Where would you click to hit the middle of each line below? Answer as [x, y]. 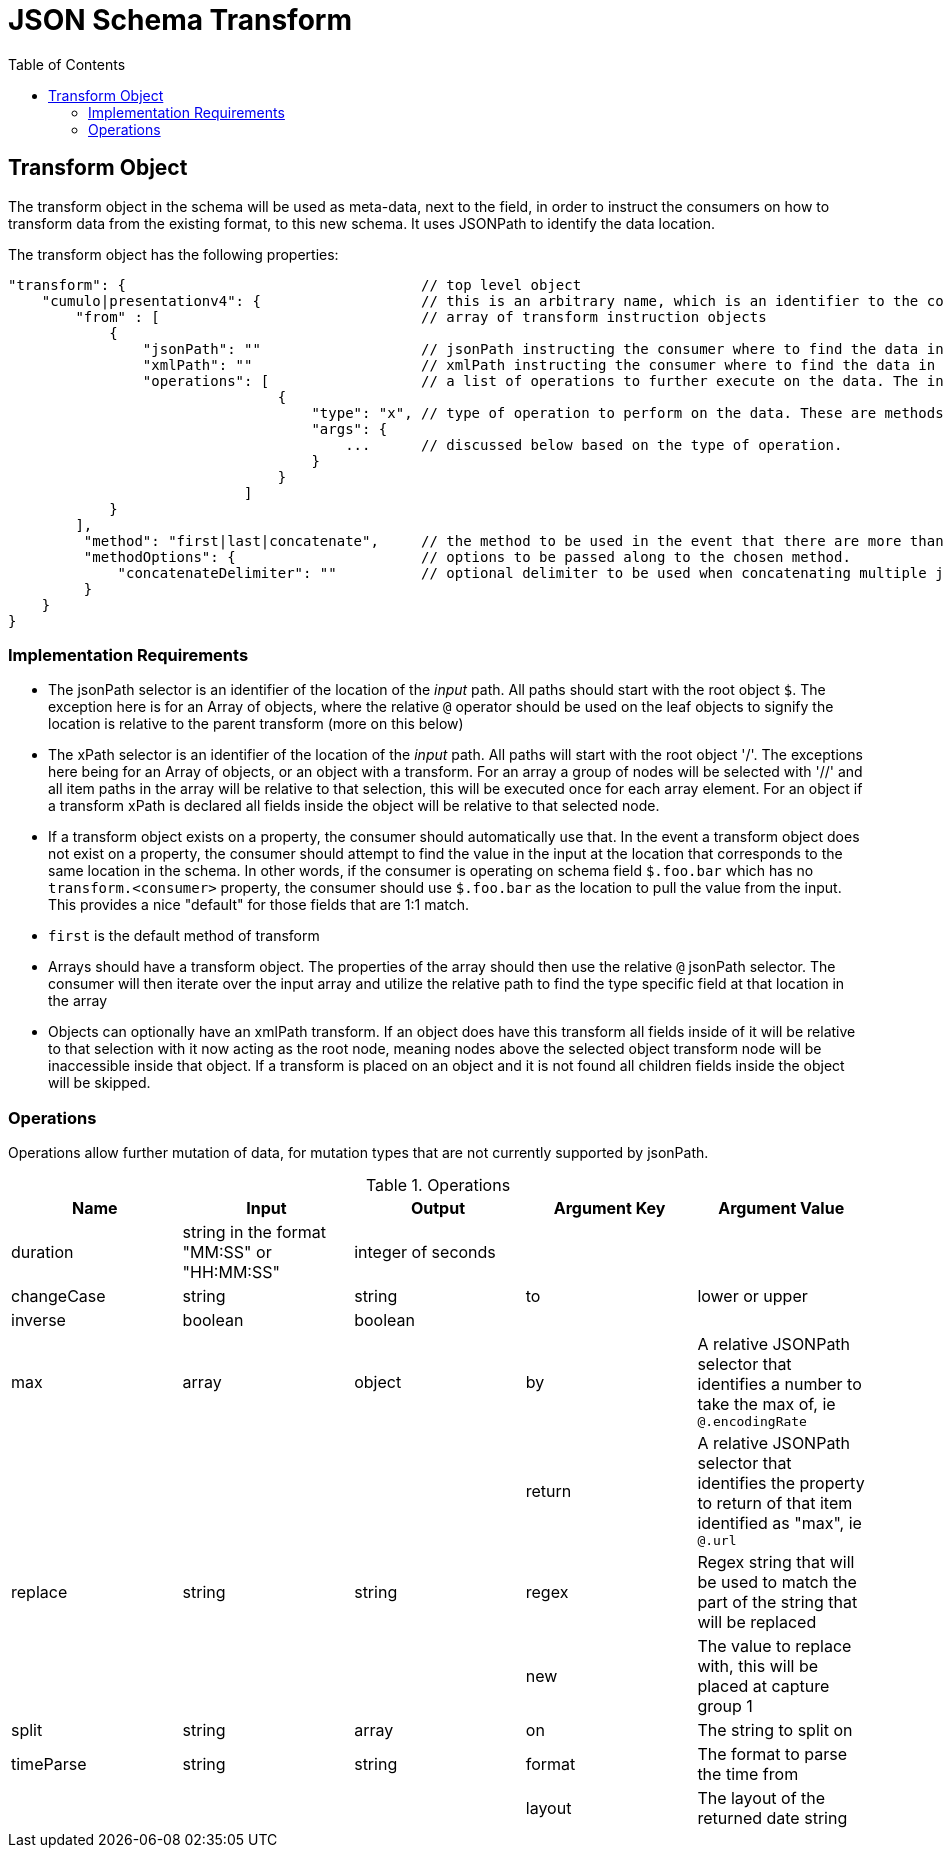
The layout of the [761, 1798]
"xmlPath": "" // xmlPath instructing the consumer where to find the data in [539, 364]
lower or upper [752, 1296]
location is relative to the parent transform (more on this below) [256, 724]
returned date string [772, 1818]
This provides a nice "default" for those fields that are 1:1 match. [259, 905]
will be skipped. [99, 1083]
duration [42, 1252]
